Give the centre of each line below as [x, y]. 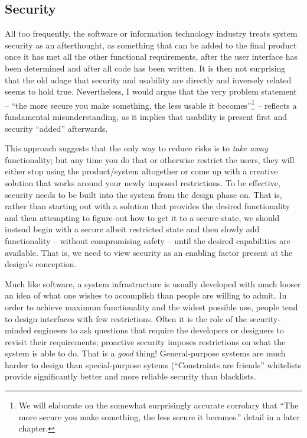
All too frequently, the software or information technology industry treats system [151, 33]
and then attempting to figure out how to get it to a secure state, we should [142, 217]
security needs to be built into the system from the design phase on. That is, [143, 194]
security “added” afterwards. [56, 128]
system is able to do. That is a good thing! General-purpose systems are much [145, 353]
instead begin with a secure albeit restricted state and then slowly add [132, 229]
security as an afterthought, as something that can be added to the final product [151, 45]
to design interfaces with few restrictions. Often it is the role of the [126, 318]
